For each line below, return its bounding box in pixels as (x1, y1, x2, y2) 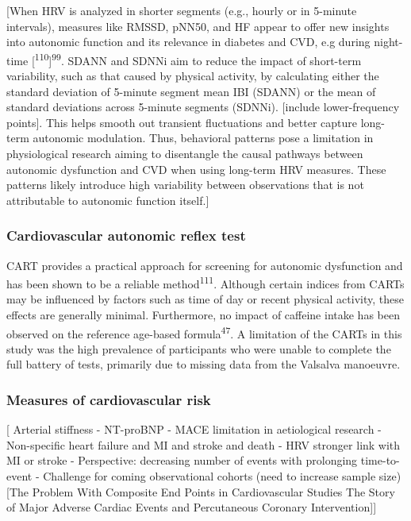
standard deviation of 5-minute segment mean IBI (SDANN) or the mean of (6, 83, 376, 99)
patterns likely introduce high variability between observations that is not (6, 176, 364, 193)
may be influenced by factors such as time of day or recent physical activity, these (6, 291, 404, 307)
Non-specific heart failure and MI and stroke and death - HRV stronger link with (6, 436, 401, 453)
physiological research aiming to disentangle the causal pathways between (6, 145, 363, 161)
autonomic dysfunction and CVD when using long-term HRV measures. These (6, 160, 386, 177)
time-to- (360, 452, 400, 469)
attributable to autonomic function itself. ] (6, 191, 209, 208)
